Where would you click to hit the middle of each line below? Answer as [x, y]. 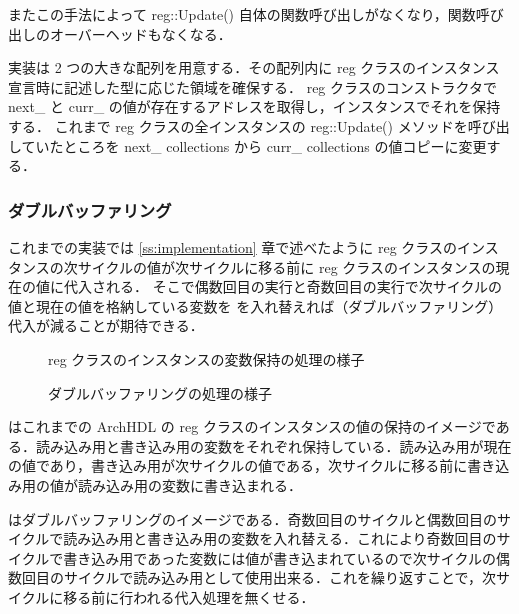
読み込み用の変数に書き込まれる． [189, 484]
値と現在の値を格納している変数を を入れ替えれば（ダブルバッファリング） [255, 305]
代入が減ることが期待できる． [106, 325]
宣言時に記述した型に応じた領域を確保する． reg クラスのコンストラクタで [252, 86]
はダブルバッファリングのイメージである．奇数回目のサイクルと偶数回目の [252, 518]
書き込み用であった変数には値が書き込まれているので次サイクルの [280, 557]
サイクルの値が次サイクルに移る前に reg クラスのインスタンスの [286, 266]
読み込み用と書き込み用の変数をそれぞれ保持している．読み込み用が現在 [273, 445]
